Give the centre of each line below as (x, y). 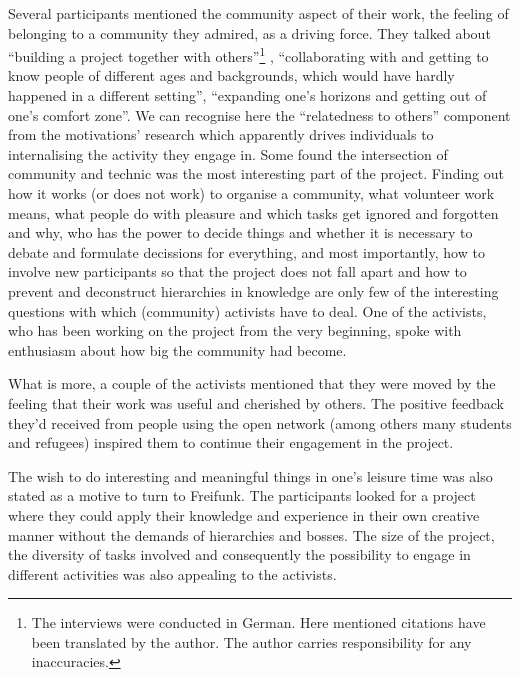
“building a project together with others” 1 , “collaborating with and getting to (248, 54)
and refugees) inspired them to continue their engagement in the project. (231, 442)
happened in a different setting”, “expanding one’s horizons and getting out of (247, 95)
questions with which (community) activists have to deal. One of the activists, (247, 310)
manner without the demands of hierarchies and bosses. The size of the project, (251, 534)
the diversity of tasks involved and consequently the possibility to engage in (239, 554)
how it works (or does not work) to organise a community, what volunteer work (251, 193)
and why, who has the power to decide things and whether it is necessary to (240, 232)
